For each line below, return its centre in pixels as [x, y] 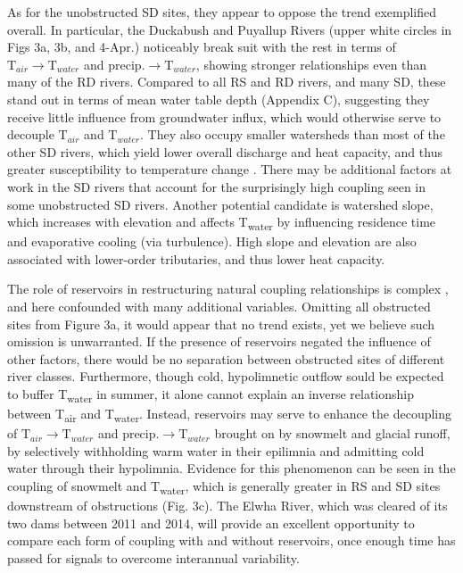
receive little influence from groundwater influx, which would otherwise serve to [224, 116]
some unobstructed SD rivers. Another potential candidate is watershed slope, [220, 204]
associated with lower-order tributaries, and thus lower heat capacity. [196, 258]
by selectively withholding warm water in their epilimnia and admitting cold [216, 450]
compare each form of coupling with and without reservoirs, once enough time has [231, 540]
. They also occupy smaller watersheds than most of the [293, 134]
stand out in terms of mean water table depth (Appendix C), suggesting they [219, 99]
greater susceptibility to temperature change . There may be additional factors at [230, 169]
